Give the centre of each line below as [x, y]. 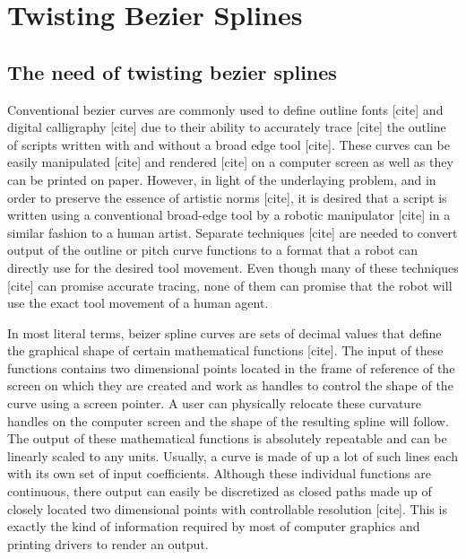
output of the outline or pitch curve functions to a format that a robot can [212, 250]
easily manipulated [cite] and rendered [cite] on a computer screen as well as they [230, 162]
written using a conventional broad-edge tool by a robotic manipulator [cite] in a [229, 215]
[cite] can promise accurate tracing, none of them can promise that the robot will [230, 285]
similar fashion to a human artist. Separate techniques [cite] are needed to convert [233, 232]
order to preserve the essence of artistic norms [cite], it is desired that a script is [227, 197]
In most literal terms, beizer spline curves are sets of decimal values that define [224, 332]
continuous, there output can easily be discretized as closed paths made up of [220, 491]
